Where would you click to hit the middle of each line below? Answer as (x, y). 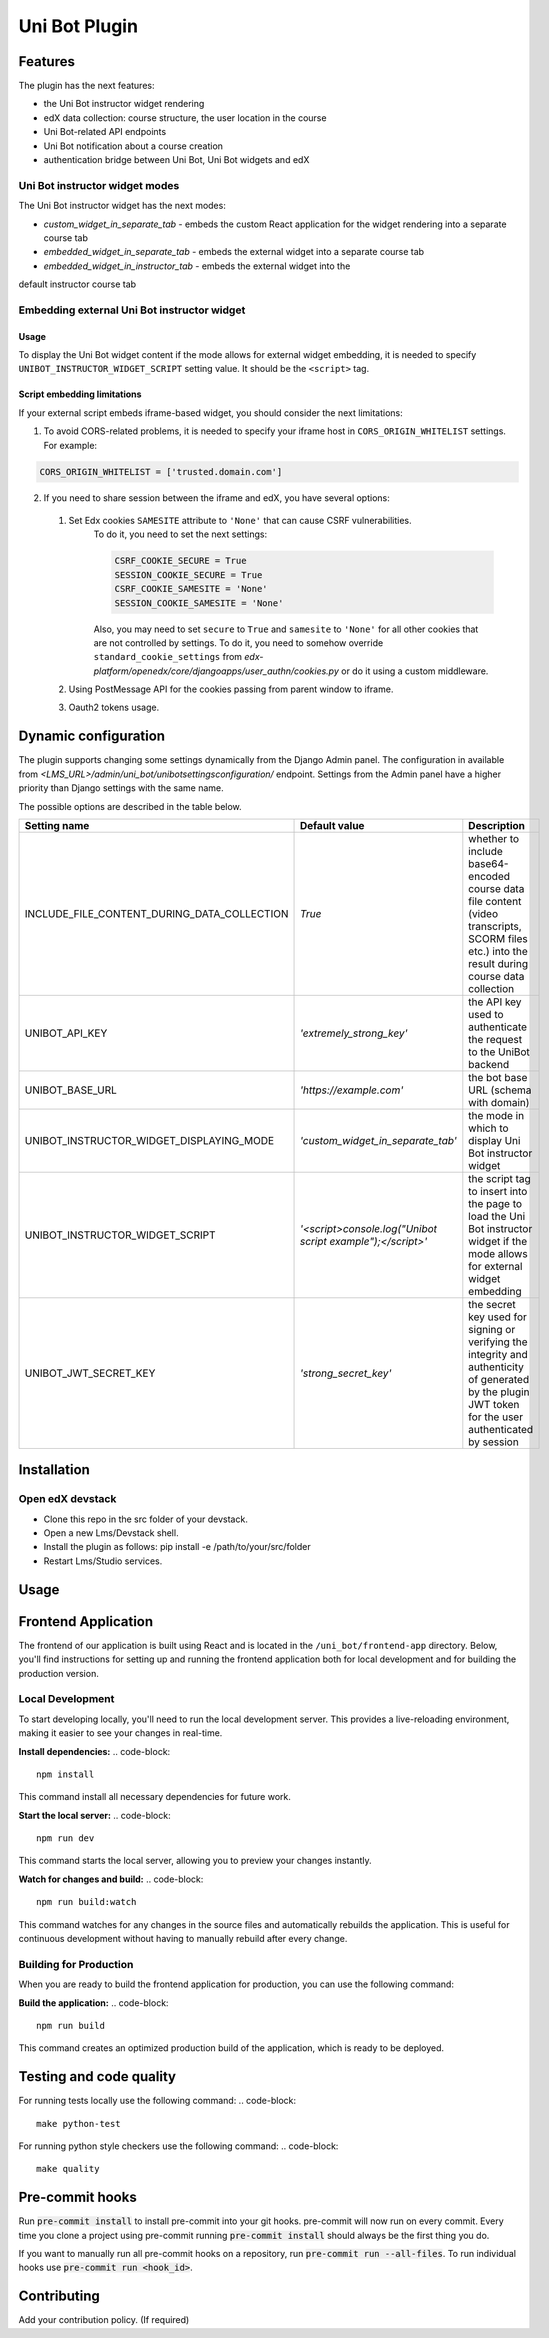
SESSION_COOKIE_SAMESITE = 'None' (199, 603)
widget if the (498, 1241)
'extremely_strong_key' (354, 1033)
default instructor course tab (77, 284)
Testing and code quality (97, 2076)
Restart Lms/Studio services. (103, 1561)
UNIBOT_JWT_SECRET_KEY (90, 1373)
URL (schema (500, 1090)
